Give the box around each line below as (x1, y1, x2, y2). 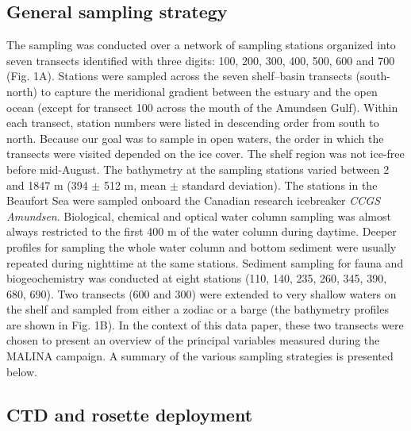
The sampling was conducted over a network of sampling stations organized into (6, 37, 396, 53)
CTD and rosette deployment (6, 402, 253, 426)
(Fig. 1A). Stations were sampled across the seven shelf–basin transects (6, 67, 352, 84)
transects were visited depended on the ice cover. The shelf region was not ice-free (6, 145, 405, 162)
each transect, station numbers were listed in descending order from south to (6, 114, 379, 131)
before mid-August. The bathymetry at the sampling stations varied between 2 (6, 160, 390, 177)
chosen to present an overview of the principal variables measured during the (6, 332, 380, 348)
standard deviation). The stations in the (182, 176, 378, 193)
